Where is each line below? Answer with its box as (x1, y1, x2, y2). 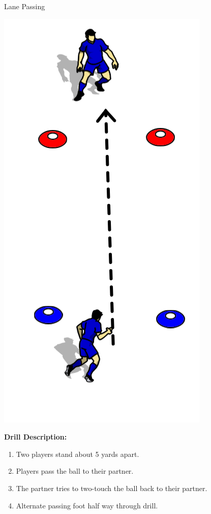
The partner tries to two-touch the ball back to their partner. (16, 482, 207, 493)
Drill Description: (4, 431, 67, 442)
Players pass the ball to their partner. (16, 466, 134, 476)
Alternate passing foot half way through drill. (16, 500, 158, 510)
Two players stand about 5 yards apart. (16, 448, 139, 459)
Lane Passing (4, 1, 45, 11)
